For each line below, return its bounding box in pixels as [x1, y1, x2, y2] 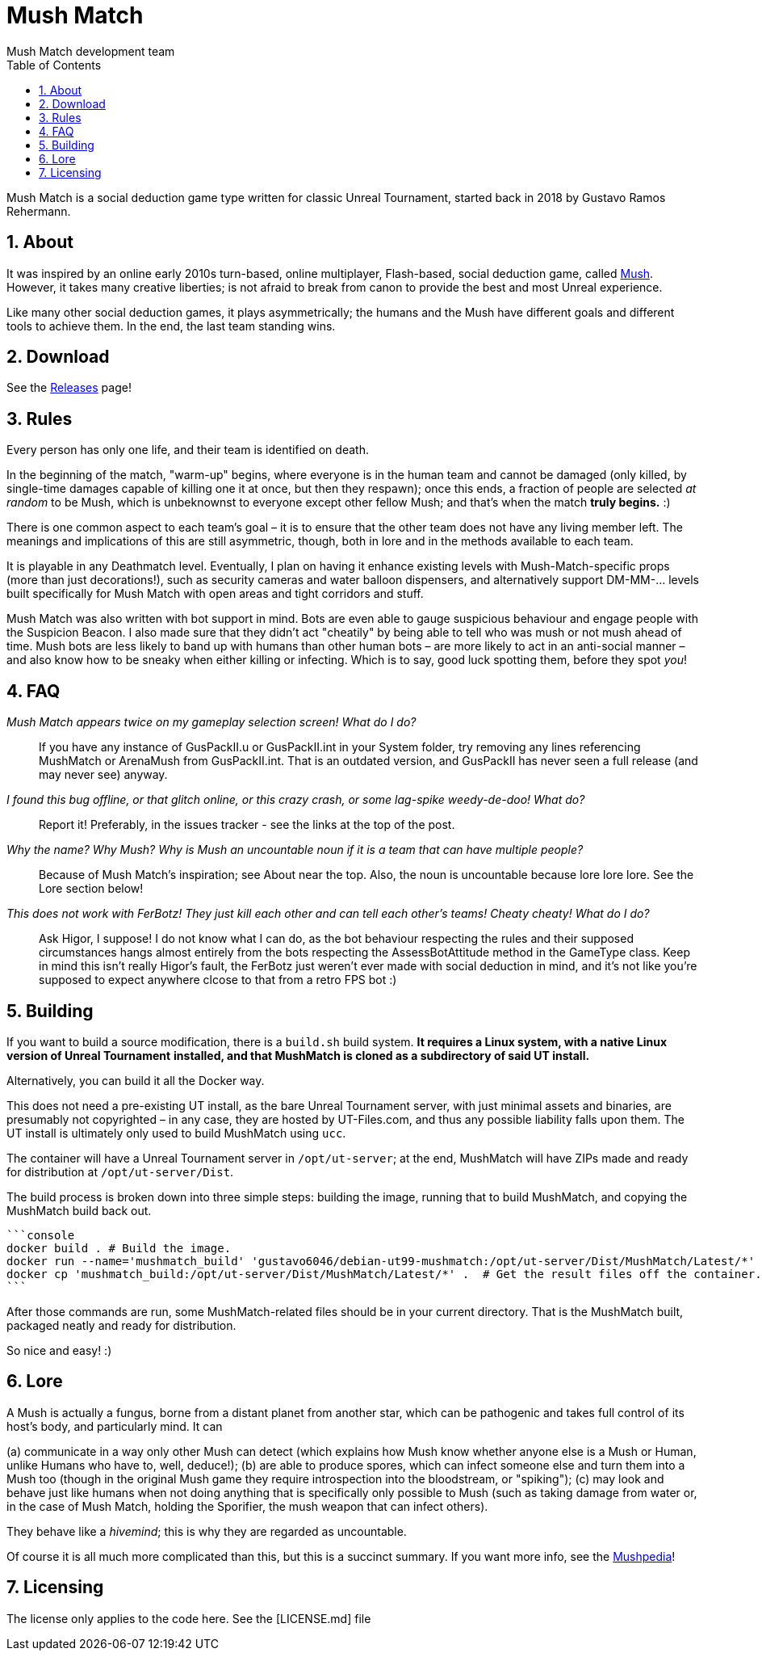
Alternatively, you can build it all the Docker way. [6, 1073, 265, 1087]
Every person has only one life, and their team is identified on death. [6, 443, 369, 457]
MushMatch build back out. [6, 1203, 152, 1218]
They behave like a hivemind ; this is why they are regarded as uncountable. [6, 1524, 407, 1538]
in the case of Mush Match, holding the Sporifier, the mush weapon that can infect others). [6, 1499, 488, 1513]
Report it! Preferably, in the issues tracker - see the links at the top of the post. [39, 818, 455, 832]
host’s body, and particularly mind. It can [6, 1419, 223, 1433]
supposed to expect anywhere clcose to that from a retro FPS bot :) [39, 973, 397, 987]
